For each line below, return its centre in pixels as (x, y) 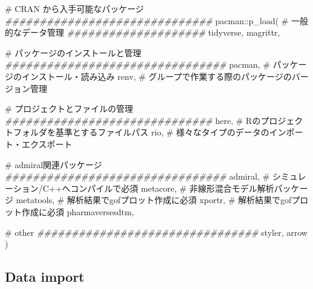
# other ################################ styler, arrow (156, 232)
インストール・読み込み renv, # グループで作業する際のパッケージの (156, 76)
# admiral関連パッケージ (53, 164)
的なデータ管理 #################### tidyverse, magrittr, (143, 32)
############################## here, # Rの (133, 120)
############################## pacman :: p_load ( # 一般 (156, 20)
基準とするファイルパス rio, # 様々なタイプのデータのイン (171, 132)
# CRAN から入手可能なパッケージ (75, 8)
